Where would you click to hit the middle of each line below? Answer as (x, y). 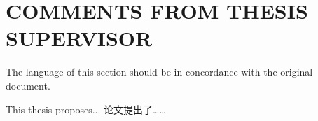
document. (28, 85)
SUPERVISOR (79, 38)
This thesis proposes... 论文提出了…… (86, 109)
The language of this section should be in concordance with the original (159, 72)
